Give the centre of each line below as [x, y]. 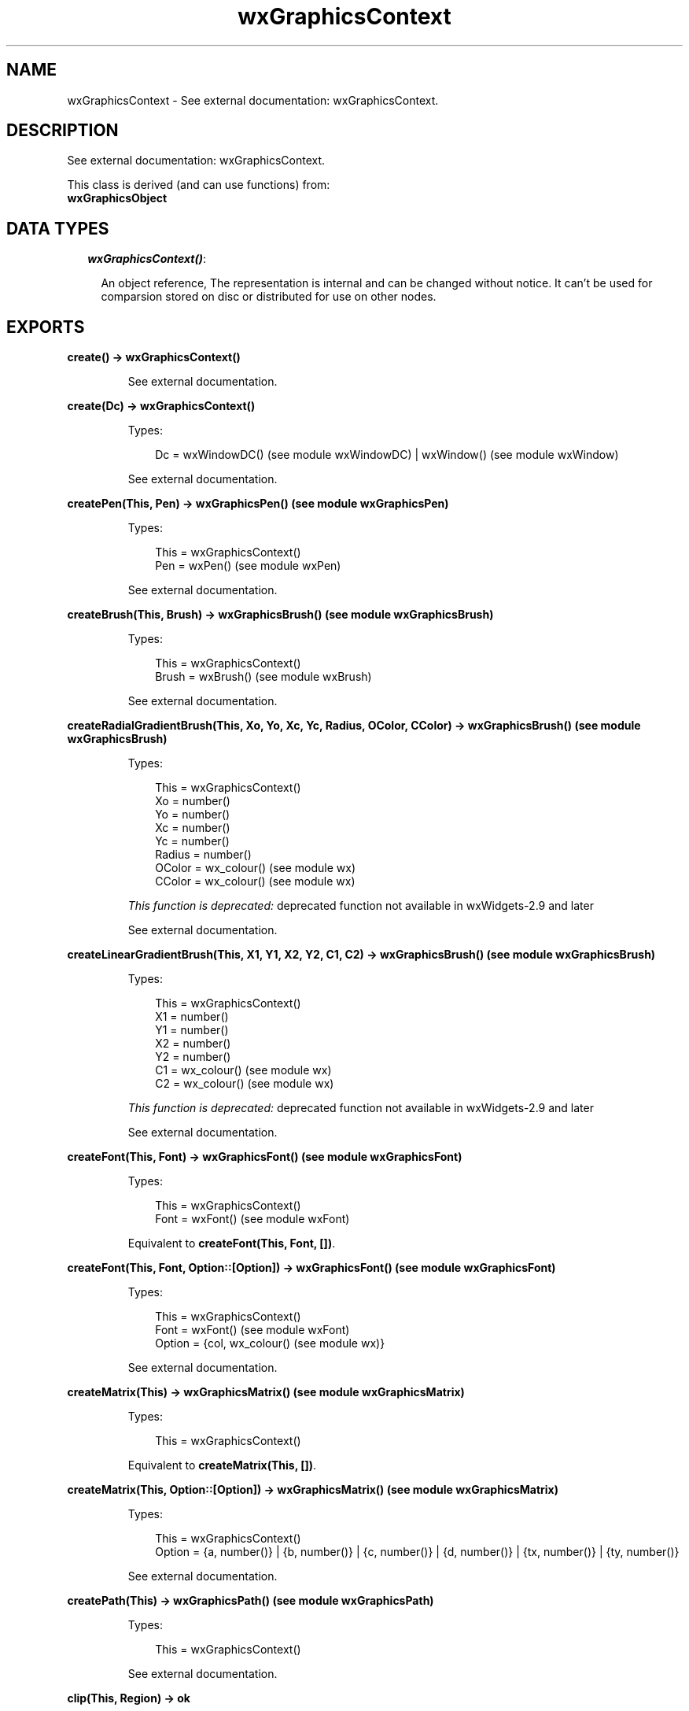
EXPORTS [46, 327]
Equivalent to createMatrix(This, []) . [222, 1465]
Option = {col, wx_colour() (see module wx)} [270, 1343]
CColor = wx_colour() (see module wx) [255, 881]
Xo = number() [193, 801]
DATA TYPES [58, 228]
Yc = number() [192, 841]
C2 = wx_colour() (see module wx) [245, 1084]
